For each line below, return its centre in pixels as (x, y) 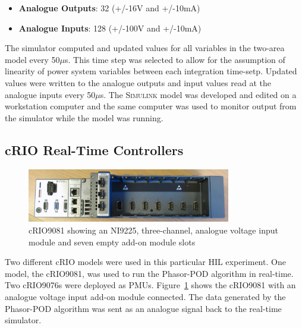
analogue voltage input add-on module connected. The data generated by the (145, 297)
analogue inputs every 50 (50, 94)
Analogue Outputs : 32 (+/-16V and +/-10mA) (109, 8)
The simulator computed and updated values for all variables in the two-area (145, 48)
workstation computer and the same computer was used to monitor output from (151, 106)
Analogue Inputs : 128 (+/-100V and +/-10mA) (110, 28)
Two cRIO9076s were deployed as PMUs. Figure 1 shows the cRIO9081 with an (150, 285)
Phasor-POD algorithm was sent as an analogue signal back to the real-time (143, 308)
